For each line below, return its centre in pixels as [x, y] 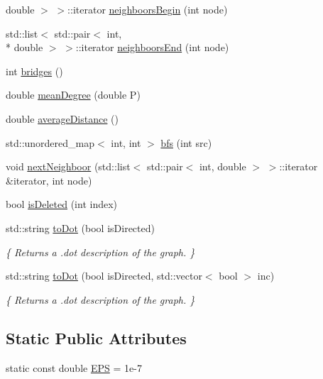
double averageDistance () [62, 118]
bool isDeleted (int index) [62, 204]
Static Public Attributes [96, 337]
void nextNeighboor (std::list [68, 166]
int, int [126, 142]
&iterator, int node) [49, 180]
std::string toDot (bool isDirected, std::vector [104, 276]
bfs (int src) [186, 142]
